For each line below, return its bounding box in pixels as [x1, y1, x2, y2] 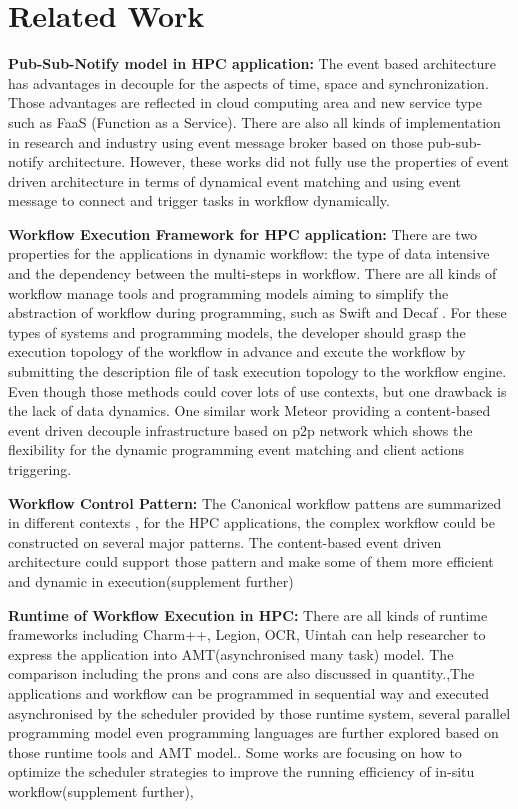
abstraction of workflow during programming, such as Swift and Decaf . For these [8, 302, 507, 323]
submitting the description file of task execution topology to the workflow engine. [8, 361, 507, 382]
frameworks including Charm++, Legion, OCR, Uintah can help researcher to [8, 624, 486, 645]
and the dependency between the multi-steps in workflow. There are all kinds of [8, 263, 497, 284]
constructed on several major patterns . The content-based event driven [8, 531, 442, 552]
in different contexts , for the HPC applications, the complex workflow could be [8, 512, 495, 533]
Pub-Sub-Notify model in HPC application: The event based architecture [8, 53, 496, 74]
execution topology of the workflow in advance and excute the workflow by [8, 341, 466, 362]
